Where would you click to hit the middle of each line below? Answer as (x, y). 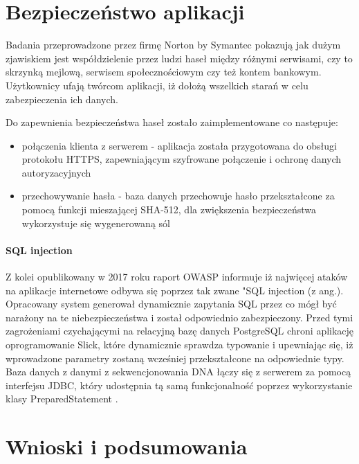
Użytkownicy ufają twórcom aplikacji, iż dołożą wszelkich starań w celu (157, 85)
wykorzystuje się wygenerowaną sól (96, 223)
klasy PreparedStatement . (62, 399)
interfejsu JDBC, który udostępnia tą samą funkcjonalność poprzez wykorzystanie (179, 385)
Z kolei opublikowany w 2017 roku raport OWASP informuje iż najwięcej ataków (177, 277)
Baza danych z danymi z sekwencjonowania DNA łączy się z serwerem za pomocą (178, 372)
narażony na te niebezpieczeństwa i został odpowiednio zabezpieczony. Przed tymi (179, 317)
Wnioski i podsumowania (127, 446)
